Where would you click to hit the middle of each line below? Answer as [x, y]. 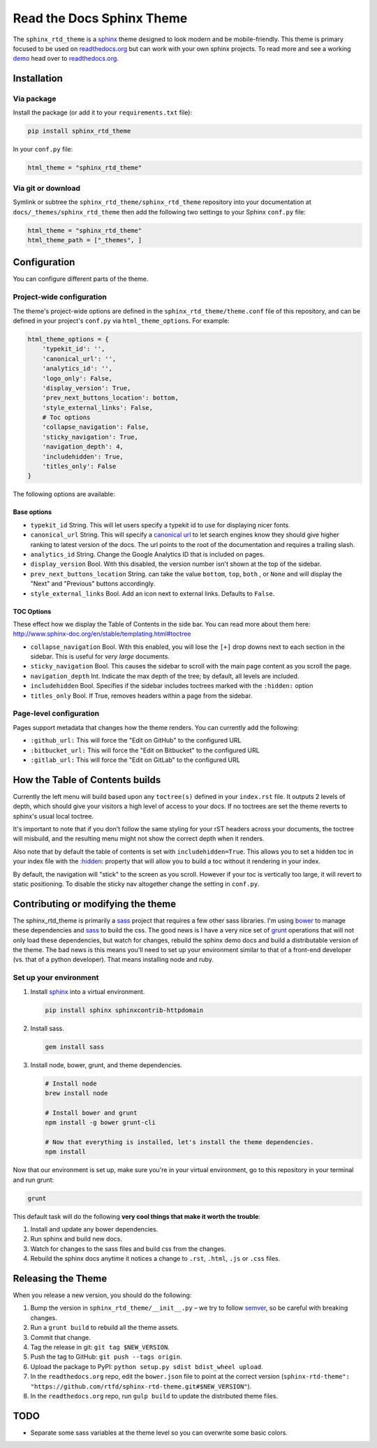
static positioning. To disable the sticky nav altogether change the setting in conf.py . [136, 884]
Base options [32, 512]
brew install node [76, 1093]
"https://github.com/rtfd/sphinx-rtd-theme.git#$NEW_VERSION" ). [141, 1386]
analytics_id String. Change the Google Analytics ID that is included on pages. [148, 554]
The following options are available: [64, 494]
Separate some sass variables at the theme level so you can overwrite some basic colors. [159, 1433]
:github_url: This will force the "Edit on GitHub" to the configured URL [136, 740]
